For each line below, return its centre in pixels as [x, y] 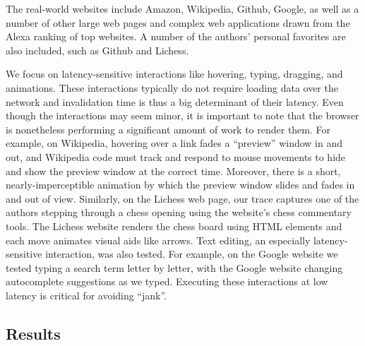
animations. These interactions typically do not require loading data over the [172, 87]
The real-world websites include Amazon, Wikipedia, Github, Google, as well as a [182, 8]
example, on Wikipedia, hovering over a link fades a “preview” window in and [174, 143]
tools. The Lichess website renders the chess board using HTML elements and [174, 226]
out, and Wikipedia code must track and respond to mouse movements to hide [176, 156]
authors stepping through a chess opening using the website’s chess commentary [179, 212]
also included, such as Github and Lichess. [97, 50]
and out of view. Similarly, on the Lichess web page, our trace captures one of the [182, 198]
